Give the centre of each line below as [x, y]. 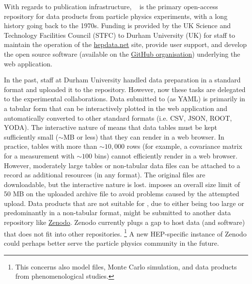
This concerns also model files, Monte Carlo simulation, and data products [126, 266]
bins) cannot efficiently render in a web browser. [166, 155]
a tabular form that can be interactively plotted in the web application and [116, 108]
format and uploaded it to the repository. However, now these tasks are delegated [125, 89]
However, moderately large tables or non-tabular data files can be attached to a [122, 165]
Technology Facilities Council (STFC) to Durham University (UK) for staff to [119, 35]
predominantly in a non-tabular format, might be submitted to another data [118, 213]
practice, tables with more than [51, 146]
